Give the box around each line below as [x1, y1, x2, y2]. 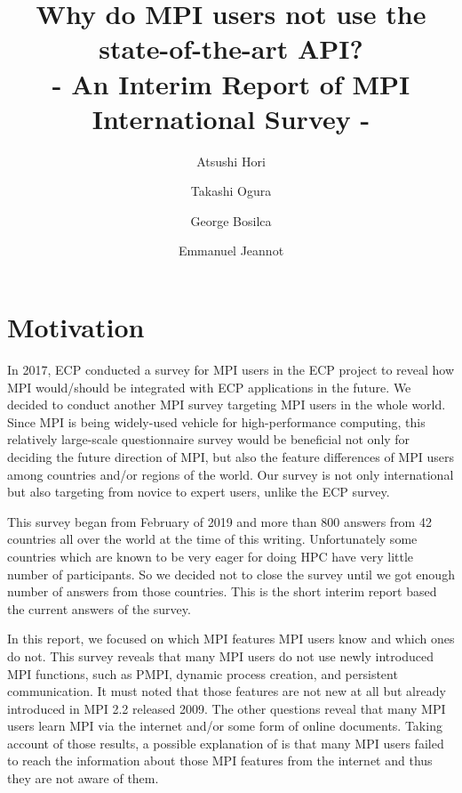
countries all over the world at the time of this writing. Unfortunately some [7, 530, 418, 548]
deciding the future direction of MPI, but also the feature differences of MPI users [7, 447, 454, 465]
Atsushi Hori [196, 151, 266, 170]
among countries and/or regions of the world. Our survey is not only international [7, 465, 454, 483]
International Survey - [92, 100, 370, 136]
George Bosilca [190, 211, 272, 230]
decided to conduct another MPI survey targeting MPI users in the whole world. [7, 395, 446, 414]
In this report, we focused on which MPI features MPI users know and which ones [7, 629, 455, 648]
